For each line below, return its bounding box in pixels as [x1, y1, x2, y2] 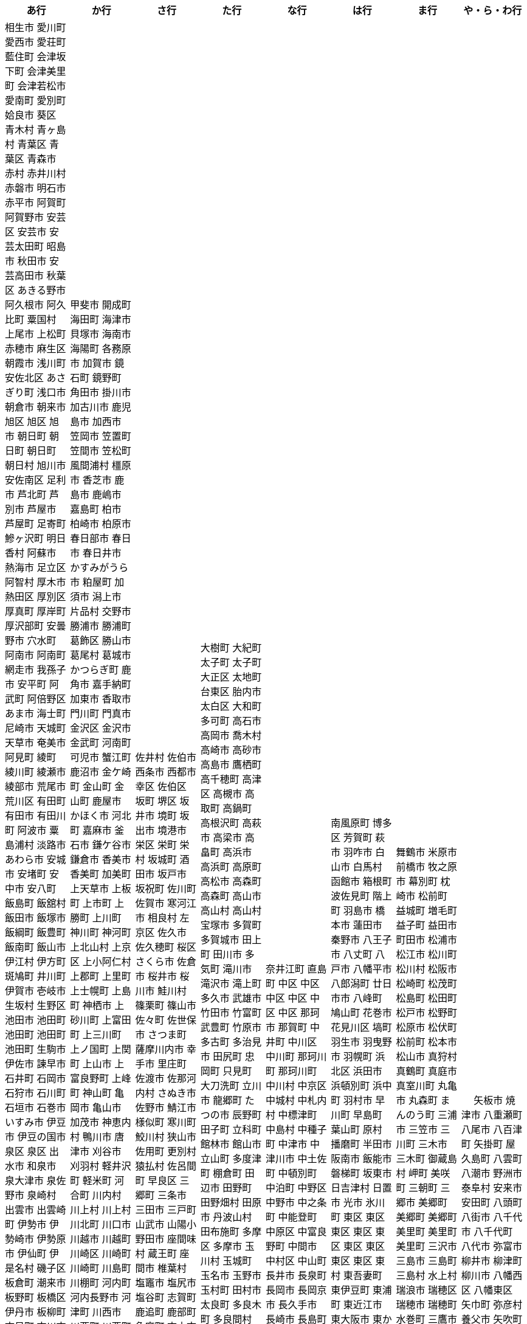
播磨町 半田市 [331, 1138, 392, 1150]
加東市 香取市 [70, 693, 131, 705]
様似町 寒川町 [135, 1116, 197, 1128]
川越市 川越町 [70, 1233, 131, 1245]
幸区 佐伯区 [135, 780, 187, 792]
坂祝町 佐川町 [135, 882, 197, 895]
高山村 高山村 [200, 904, 262, 917]
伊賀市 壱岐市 [5, 985, 66, 997]
